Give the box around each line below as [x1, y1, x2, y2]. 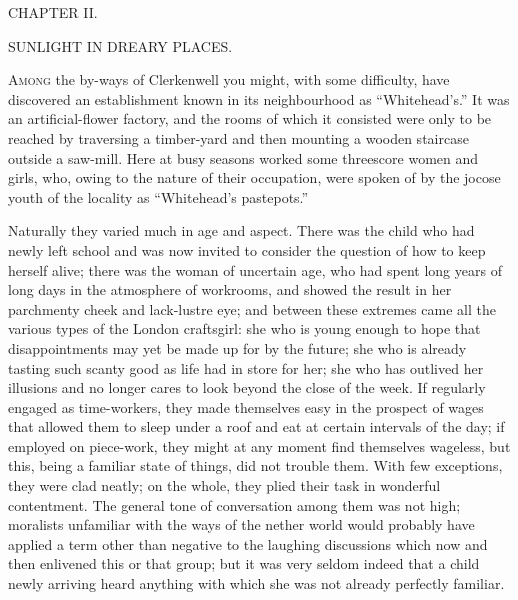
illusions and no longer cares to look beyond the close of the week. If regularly [8, 377, 486, 398]
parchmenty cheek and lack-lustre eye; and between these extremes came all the [8, 298, 496, 319]
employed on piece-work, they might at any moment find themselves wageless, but [8, 435, 511, 456]
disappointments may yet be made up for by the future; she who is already [8, 337, 467, 358]
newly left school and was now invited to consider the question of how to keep [8, 239, 486, 260]
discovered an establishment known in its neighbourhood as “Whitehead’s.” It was [8, 88, 510, 109]
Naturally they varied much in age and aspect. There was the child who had [8, 220, 475, 241]
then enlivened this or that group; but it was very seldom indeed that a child [8, 553, 480, 574]
